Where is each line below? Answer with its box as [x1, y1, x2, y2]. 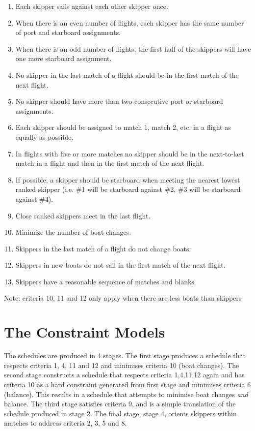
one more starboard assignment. [15, 53, 112, 63]
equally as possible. [15, 131, 74, 142]
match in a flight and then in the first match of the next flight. [15, 158, 204, 168]
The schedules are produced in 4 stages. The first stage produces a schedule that [4, 350, 246, 361]
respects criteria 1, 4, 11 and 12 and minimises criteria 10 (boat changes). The [4, 360, 239, 370]
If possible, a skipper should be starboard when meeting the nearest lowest [15, 174, 240, 185]
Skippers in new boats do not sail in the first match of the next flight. [15, 260, 226, 270]
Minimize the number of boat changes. [15, 227, 131, 237]
